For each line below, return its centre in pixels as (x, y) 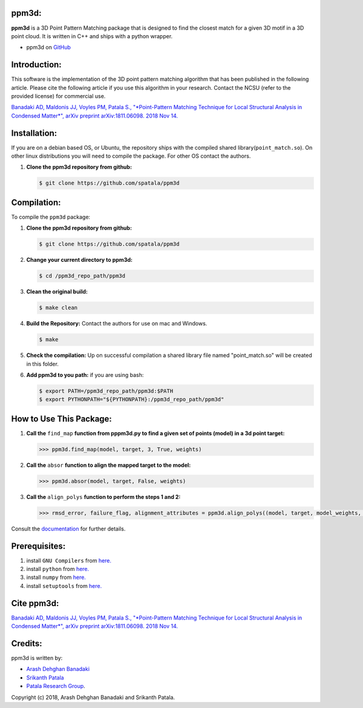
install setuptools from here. (64, 586)
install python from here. (58, 569)
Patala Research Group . (56, 686)
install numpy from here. (56, 577)
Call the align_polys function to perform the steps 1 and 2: (103, 496)
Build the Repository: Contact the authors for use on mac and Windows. (117, 324)
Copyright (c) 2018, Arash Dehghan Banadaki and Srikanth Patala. (93, 697)
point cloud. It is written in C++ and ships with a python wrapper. (92, 36)
